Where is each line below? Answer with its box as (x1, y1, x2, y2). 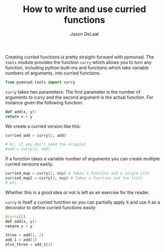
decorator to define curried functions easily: (5, 204, 97, 210)
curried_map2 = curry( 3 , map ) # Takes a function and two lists (5, 175, 143, 181)
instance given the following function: (5, 99, 83, 105)
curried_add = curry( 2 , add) (5, 133, 66, 138)
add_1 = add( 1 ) (5, 237, 37, 242)
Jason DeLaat (70, 31, 99, 37)
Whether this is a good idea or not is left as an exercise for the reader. (5, 189, 150, 195)
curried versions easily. (5, 161, 54, 167)
